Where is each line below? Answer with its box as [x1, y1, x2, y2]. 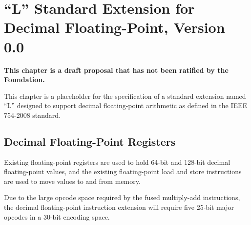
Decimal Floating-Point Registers [4, 134, 176, 149]
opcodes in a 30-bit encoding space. [4, 211, 110, 222]
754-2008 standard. [4, 110, 61, 120]
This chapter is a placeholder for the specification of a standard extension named [4, 90, 246, 101]
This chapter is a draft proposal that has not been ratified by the [4, 65, 229, 75]
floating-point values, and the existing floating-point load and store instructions [4, 166, 242, 177]
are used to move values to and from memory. [4, 176, 141, 186]
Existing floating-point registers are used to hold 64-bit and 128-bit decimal [4, 157, 230, 167]
